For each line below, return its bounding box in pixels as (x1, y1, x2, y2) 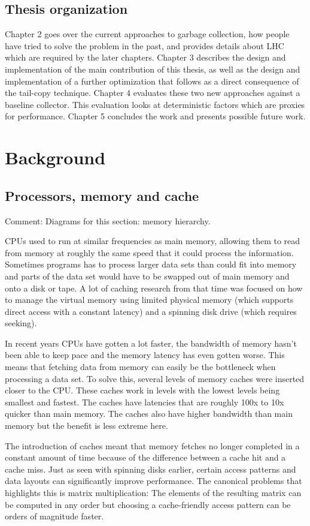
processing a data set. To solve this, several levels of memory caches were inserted (5, 372, 305, 384)
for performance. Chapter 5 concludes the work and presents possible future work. (5, 110, 306, 122)
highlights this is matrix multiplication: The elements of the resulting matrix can (5, 486, 302, 498)
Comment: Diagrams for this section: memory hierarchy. (5, 214, 211, 227)
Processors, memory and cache (5, 186, 199, 205)
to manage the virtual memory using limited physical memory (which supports (5, 293, 294, 306)
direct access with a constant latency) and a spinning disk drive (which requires (5, 305, 297, 317)
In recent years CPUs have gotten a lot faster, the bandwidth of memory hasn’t (5, 336, 297, 349)
